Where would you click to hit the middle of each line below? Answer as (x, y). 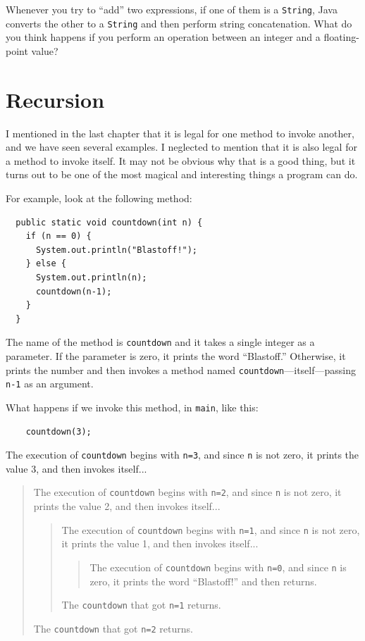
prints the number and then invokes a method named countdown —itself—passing (181, 369)
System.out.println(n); (91, 277)
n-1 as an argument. (50, 384)
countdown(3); (58, 431)
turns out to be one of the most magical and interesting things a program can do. (182, 174)
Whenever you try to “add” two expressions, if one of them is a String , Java (172, 9)
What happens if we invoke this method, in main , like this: (132, 407)
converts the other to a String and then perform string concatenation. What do (179, 23)
